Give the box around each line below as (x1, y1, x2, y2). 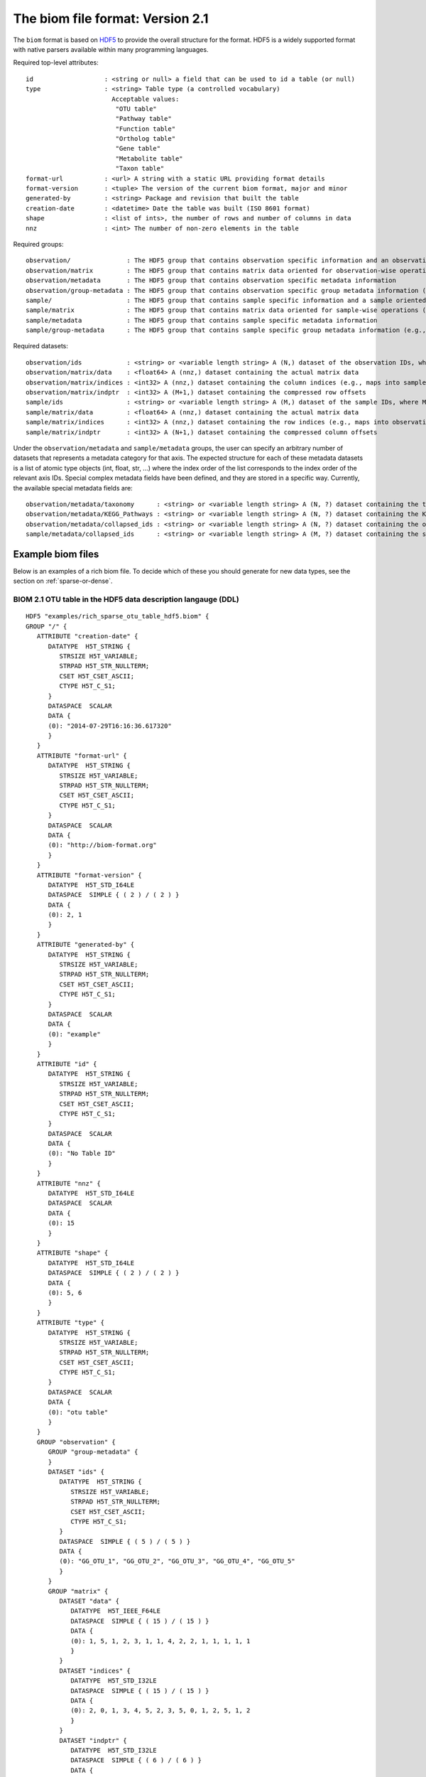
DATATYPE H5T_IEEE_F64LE (70, 1607, 161, 1615)
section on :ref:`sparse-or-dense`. (13, 576, 113, 586)
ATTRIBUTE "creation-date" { (36, 633, 138, 640)
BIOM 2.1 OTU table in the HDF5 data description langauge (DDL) (13, 594, 239, 604)
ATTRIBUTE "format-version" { (36, 871, 142, 879)
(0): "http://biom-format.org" (48, 841, 158, 849)
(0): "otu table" (48, 1408, 109, 1416)
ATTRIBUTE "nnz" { (36, 1179, 101, 1187)
